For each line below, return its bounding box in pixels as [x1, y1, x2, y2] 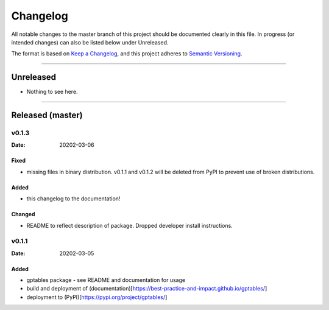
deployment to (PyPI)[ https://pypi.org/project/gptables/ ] [26, 293, 168, 301]
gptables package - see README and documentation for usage [26, 277, 186, 284]
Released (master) [11, 110, 83, 121]
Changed [11, 211, 35, 218]
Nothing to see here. [26, 88, 79, 96]
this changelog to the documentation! [26, 195, 121, 202]
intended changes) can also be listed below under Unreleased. [11, 38, 169, 46]
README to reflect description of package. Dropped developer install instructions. [26, 222, 233, 229]
